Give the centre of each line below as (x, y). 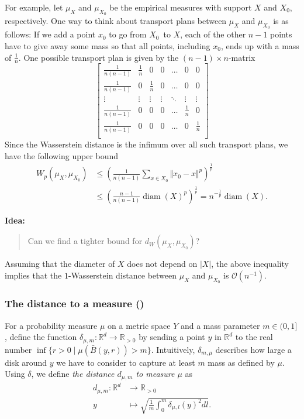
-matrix (242, 57)
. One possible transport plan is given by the (99, 57)
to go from (128, 34)
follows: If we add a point (50, 34)
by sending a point (172, 337)
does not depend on (162, 264)
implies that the (33, 275)
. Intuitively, (173, 349)
